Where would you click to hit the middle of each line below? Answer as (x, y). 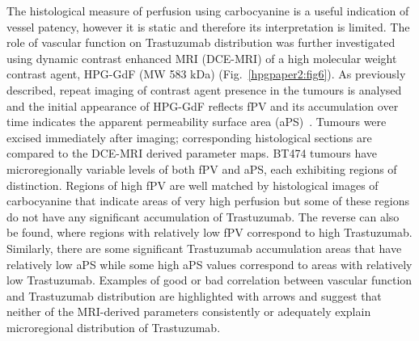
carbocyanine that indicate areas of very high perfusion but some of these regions (208, 201)
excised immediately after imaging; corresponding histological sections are (189, 137)
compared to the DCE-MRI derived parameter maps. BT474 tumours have (192, 153)
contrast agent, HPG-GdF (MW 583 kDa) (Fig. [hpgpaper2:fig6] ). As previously (206, 74)
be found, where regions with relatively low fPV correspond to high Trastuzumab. (209, 232)
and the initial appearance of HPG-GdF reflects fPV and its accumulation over (203, 105)
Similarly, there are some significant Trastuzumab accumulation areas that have (204, 248)
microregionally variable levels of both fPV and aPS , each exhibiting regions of (202, 168)
